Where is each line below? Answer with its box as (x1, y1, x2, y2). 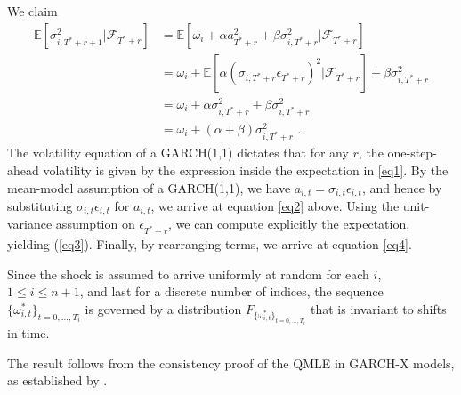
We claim (7, 2, 58, 20)
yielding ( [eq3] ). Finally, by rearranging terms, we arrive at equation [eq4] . (7, 235, 412, 254)
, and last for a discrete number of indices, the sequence (79, 282, 384, 301)
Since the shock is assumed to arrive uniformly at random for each (7, 264, 369, 283)
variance (7, 214, 53, 233)
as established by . (7, 371, 108, 390)
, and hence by (361, 178, 442, 197)
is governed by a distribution (85, 299, 242, 318)
